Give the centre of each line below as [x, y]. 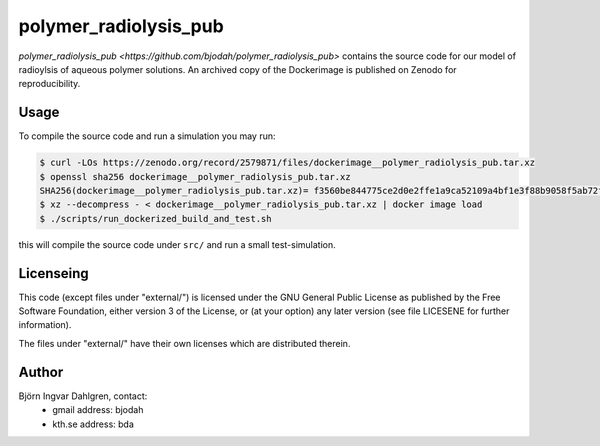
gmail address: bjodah [98, 410]
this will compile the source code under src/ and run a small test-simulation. [177, 244]
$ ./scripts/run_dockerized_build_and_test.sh [155, 218]
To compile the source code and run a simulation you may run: [147, 136]
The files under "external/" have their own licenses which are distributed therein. [184, 343]
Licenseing [53, 273]
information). [45, 325]
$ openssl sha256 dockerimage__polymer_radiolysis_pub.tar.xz [195, 176]
